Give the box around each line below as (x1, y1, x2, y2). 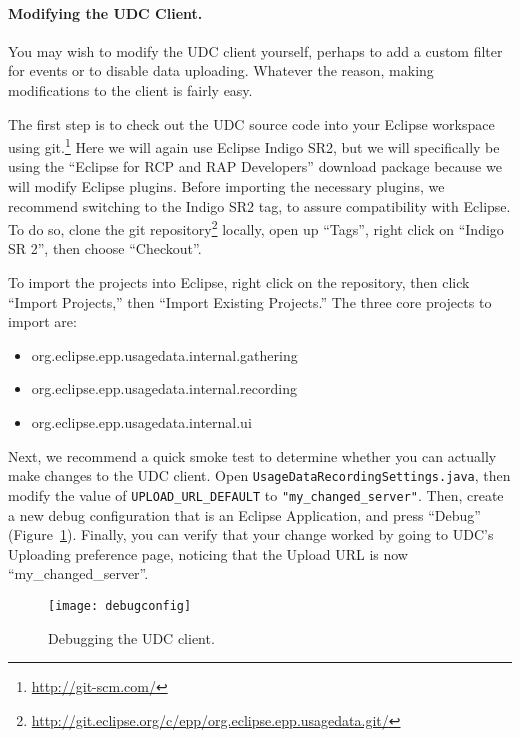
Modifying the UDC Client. (8, 2, 203, 23)
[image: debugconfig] (48, 598, 192, 613)
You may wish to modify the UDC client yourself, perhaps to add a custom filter (8, 40, 503, 61)
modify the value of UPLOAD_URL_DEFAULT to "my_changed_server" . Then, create (8, 484, 504, 505)
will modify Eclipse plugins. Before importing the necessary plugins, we (8, 176, 445, 197)
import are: (8, 311, 77, 332)
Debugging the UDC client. (48, 627, 215, 648)
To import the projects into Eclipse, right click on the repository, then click (8, 272, 470, 293)
